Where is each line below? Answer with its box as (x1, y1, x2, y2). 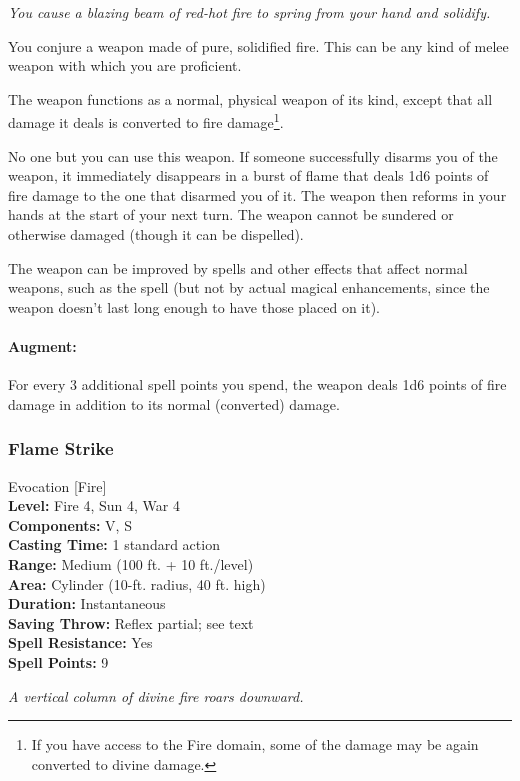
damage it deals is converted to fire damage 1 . (8, 109, 284, 133)
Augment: (8, 335, 77, 356)
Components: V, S (8, 514, 132, 535)
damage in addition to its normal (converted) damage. (8, 393, 340, 414)
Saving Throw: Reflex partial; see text (8, 612, 254, 633)
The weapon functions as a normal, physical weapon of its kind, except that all (8, 88, 493, 109)
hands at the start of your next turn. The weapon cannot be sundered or (8, 204, 454, 225)
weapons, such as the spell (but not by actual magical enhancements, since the (8, 277, 490, 298)
